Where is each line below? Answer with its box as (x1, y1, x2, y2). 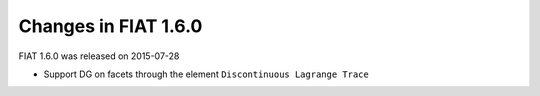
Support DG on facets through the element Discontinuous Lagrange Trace (43, 68, 369, 80)
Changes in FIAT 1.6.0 (18, 15, 203, 37)
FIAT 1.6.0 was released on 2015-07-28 (18, 50, 180, 62)
